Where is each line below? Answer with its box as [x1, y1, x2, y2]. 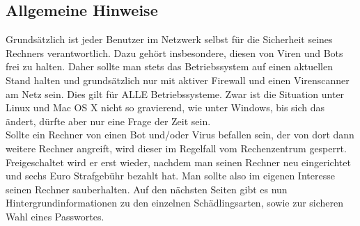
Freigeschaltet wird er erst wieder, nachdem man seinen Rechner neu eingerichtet [6, 154, 351, 169]
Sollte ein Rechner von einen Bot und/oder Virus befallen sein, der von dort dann [6, 127, 354, 142]
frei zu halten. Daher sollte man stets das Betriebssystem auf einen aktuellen [6, 59, 334, 74]
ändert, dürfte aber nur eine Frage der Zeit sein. [6, 113, 211, 128]
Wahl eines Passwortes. [6, 209, 104, 223]
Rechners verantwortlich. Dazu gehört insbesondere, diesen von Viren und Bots [6, 45, 343, 60]
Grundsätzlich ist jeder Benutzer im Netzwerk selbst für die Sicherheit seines [6, 32, 333, 47]
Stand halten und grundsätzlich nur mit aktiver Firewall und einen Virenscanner [6, 72, 350, 87]
